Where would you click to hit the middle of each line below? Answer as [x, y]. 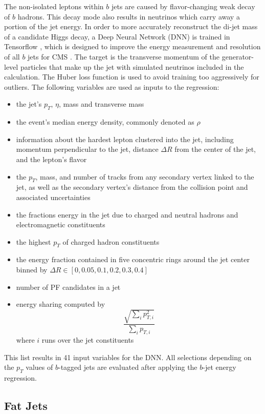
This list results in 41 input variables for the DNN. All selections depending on [128, 357]
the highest [34, 241]
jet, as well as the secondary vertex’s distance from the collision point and [132, 187]
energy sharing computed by [61, 304]
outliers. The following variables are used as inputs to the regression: [112, 86]
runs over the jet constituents [88, 340]
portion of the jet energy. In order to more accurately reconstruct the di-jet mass [131, 26]
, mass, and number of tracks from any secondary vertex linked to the [145, 176]
